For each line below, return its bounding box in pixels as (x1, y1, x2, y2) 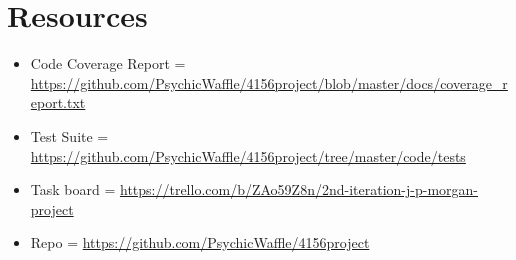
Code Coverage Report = (30, 53, 186, 74)
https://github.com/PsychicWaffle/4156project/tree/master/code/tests (30, 145, 466, 166)
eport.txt (30, 92, 86, 113)
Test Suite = (30, 125, 109, 146)
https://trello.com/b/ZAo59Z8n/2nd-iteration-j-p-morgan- (119, 179, 478, 200)
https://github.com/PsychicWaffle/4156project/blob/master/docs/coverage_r (30, 72, 508, 93)
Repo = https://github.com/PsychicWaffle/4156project (30, 232, 370, 253)
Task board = (30, 179, 116, 200)
